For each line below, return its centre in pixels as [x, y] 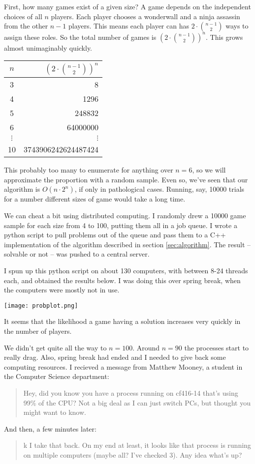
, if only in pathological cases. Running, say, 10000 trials [159, 189]
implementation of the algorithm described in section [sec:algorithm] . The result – [127, 244]
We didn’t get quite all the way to [55, 347]
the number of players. [38, 331]
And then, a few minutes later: [50, 428]
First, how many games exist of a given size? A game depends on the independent [127, 6]
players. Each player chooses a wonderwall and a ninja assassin [145, 16]
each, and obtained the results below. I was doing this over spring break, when [122, 280]
